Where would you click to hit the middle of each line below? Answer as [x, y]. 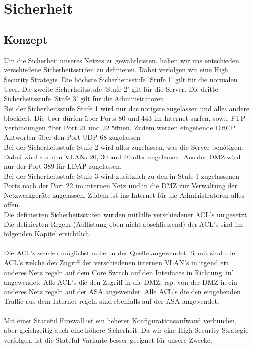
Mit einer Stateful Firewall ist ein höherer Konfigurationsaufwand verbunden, [120, 320]
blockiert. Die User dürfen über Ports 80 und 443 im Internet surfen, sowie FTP [125, 118]
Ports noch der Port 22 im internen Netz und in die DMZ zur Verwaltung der [121, 185]
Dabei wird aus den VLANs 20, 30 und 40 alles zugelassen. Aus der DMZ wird [122, 156]
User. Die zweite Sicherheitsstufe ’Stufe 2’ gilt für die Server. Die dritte [111, 89]
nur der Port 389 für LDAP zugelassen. [63, 166]
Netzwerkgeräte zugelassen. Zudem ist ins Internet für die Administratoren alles [124, 195]
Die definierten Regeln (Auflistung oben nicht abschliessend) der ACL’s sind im [124, 224]
